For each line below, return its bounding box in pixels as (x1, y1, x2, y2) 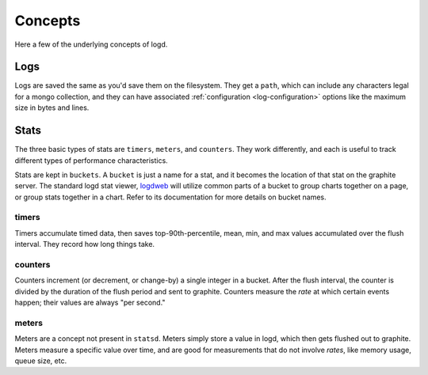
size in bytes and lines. (14, 103, 90, 112)
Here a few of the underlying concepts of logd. (14, 40, 168, 49)
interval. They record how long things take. (14, 240, 155, 249)
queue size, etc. (14, 356, 67, 366)
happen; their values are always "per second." (14, 297, 166, 308)
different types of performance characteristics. (14, 155, 168, 165)
